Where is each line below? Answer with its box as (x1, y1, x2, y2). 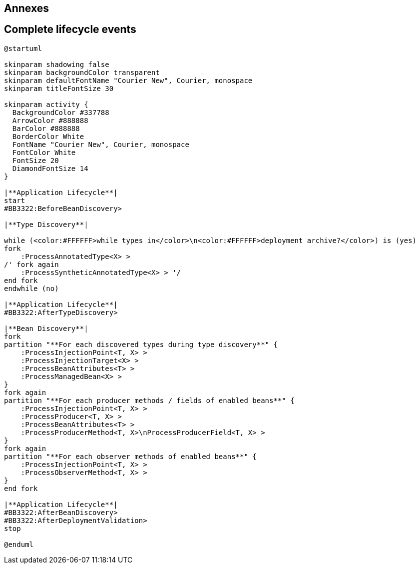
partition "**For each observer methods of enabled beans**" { (4, 452, 257, 460)
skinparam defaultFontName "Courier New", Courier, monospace (4, 76, 253, 84)
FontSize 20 (12, 156, 59, 164)
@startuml (4, 44, 42, 52)
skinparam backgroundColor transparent (4, 68, 160, 76)
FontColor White (12, 148, 76, 156)
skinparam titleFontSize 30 (4, 84, 114, 92)
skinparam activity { (4, 100, 88, 108)
